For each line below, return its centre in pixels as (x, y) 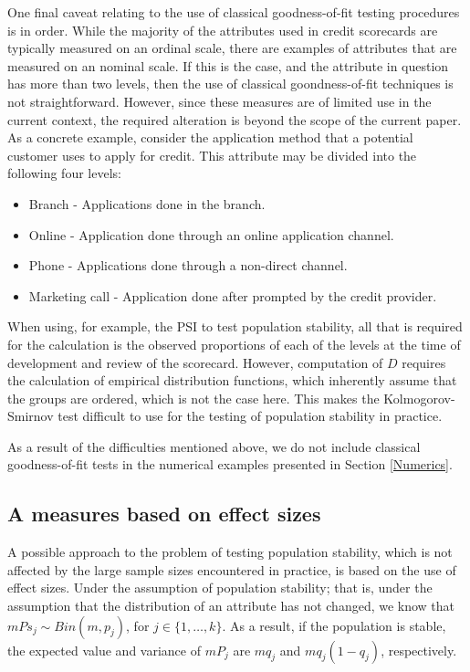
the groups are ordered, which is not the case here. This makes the (193, 398)
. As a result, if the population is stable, (334, 625)
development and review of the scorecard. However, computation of (195, 362)
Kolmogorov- (419, 398)
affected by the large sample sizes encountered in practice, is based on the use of (232, 569)
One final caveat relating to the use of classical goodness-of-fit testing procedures (234, 12)
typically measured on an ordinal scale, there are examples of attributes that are (232, 48)
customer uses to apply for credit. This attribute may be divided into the (212, 155)
